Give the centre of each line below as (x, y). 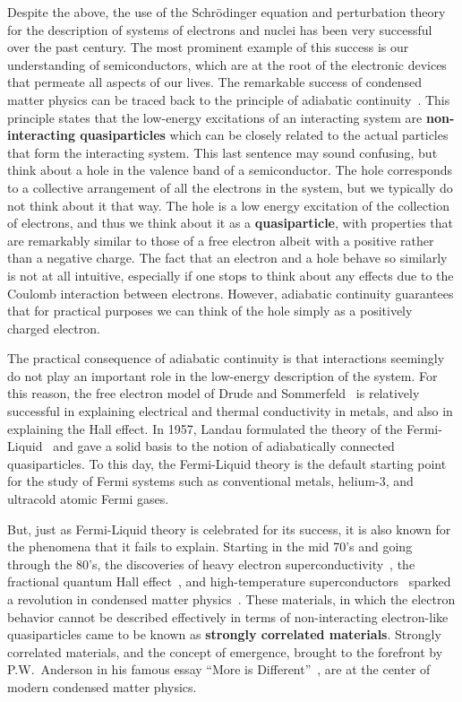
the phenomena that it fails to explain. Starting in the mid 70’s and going (210, 546)
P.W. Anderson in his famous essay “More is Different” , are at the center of (219, 669)
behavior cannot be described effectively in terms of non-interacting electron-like (228, 616)
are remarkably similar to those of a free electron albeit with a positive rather (221, 240)
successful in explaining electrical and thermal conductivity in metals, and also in (230, 411)
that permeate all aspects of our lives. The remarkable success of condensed (215, 82)
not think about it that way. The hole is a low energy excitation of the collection (229, 205)
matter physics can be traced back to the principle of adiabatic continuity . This (229, 99)
